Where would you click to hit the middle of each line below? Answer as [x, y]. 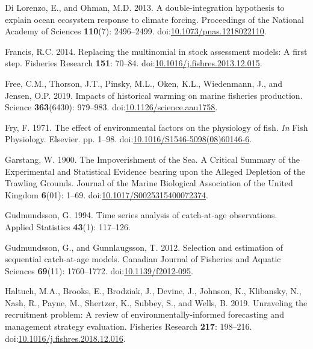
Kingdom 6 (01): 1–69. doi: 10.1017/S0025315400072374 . [107, 194]
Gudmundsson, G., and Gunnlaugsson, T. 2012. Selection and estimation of [144, 247]
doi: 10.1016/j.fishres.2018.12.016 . [65, 338]
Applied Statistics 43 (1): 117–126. [68, 226]
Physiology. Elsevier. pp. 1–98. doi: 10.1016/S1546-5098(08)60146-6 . [129, 139]
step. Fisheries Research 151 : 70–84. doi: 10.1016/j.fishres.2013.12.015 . [134, 63]
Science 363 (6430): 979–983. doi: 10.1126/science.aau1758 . [111, 107]
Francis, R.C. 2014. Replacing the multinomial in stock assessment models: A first [156, 51]
